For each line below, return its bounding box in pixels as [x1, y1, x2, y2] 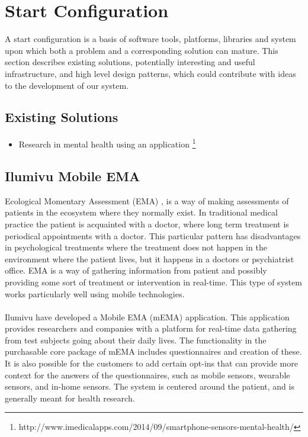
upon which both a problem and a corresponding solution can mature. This [5, 44, 278, 56]
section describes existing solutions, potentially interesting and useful [5, 56, 255, 68]
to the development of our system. [5, 79, 129, 91]
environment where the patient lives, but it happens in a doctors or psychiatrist [5, 252, 294, 265]
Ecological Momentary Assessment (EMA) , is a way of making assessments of [5, 194, 289, 207]
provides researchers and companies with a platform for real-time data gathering [5, 322, 297, 335]
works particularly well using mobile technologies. [5, 287, 185, 300]
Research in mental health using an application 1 [18, 136, 196, 150]
